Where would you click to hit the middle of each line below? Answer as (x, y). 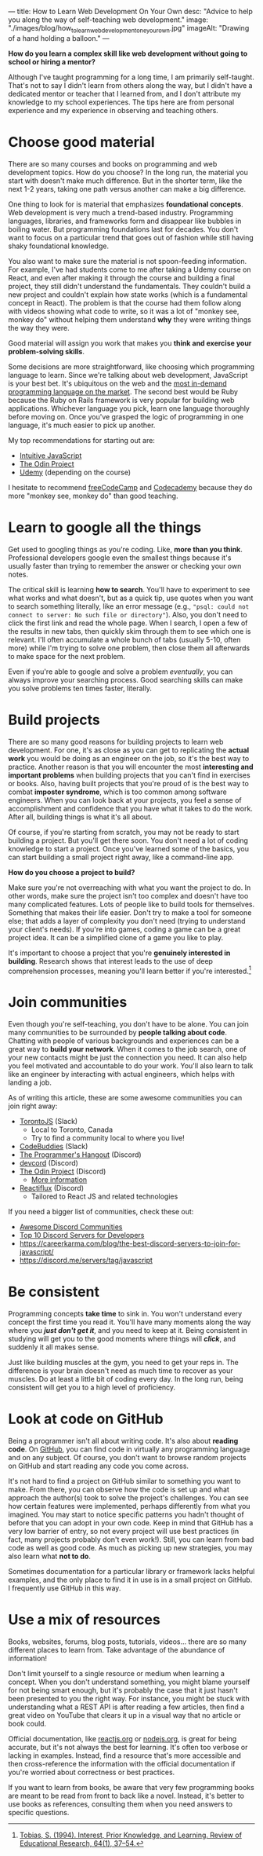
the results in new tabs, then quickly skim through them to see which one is (130, 631)
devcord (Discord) (49, 1163)
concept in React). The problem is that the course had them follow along (125, 302)
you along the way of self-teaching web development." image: (108, 20)
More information (59, 1180)
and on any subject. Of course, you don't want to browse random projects (127, 1458)
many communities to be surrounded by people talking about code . (117, 1033)
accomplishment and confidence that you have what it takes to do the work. (130, 808)
